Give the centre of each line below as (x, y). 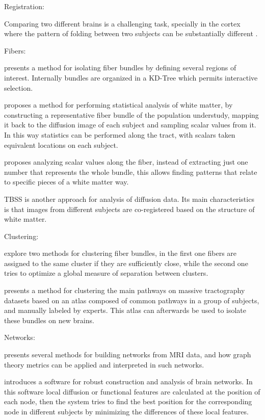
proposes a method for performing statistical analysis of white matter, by (118, 105)
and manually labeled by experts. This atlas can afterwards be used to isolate (125, 310)
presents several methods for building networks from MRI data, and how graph (128, 355)
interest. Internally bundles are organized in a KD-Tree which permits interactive (131, 77)
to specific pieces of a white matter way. (67, 182)
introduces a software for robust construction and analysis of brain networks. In (128, 382)
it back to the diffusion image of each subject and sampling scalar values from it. (130, 125)
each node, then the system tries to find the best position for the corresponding (128, 401)
